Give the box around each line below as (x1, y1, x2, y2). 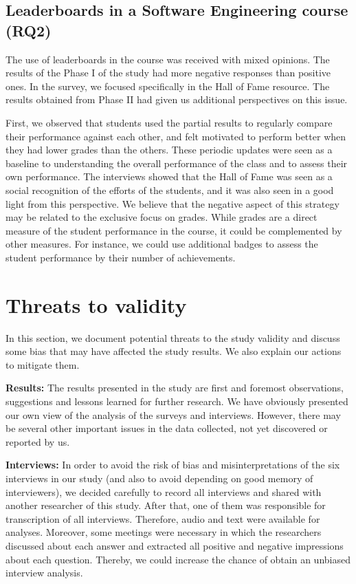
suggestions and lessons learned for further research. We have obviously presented (5, 394, 348, 408)
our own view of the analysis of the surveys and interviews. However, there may (5, 407, 341, 422)
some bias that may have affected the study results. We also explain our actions (5, 344, 342, 358)
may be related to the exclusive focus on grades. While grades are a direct (5, 210, 318, 224)
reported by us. (5, 434, 70, 448)
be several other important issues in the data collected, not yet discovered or (5, 421, 328, 435)
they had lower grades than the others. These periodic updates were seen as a (5, 142, 333, 157)
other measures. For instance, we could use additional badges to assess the (5, 237, 318, 251)
